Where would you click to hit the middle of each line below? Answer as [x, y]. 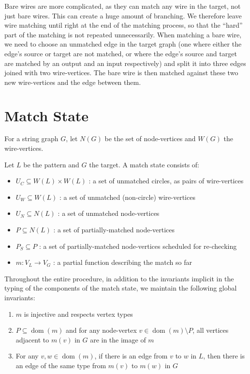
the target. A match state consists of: [144, 164]
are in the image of [118, 339]
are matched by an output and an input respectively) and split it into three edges [125, 63]
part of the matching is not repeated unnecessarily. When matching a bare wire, [123, 34]
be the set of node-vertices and [150, 138]
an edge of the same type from [61, 365]
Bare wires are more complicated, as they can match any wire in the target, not [123, 6]
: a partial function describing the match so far [123, 262]
